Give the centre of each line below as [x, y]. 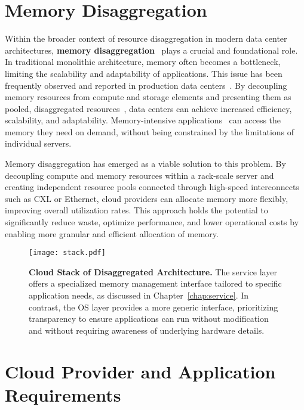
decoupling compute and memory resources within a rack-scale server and [139, 175]
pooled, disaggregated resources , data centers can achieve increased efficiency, [148, 108]
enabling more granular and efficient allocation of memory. [112, 233]
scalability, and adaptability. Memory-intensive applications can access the [143, 120]
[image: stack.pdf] [67, 253]
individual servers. [38, 143]
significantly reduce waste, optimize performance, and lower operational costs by [152, 222]
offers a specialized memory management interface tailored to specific [155, 283]
